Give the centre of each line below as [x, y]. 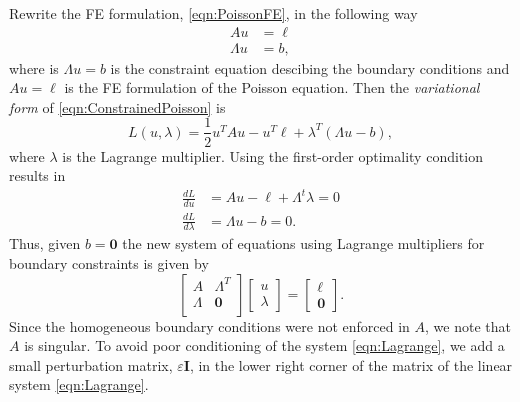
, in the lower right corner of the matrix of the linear [351, 364]
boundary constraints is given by [109, 263]
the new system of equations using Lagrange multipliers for [303, 243]
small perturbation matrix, [91, 364]
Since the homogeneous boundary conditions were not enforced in [209, 325]
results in [37, 175]
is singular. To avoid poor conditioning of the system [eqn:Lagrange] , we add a [264, 345]
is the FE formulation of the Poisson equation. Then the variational [272, 87]
